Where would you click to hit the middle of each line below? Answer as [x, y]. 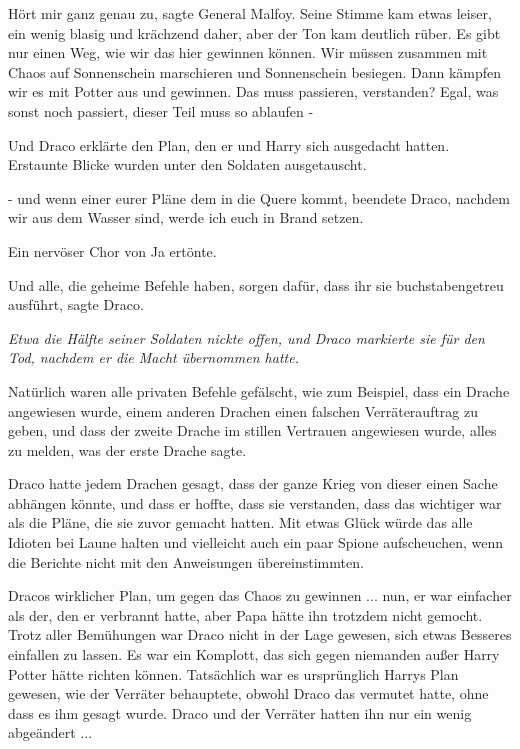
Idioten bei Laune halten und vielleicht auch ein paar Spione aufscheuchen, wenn [256, 542]
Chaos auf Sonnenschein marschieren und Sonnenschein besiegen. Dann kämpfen [255, 71]
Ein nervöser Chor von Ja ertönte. [112, 250]
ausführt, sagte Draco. [76, 304]
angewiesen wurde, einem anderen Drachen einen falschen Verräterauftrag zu [243, 410]
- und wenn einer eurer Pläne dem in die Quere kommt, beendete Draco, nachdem [259, 197]
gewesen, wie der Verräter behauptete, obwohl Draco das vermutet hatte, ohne [248, 693]
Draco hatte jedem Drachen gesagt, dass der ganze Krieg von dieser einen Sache [253, 483]
